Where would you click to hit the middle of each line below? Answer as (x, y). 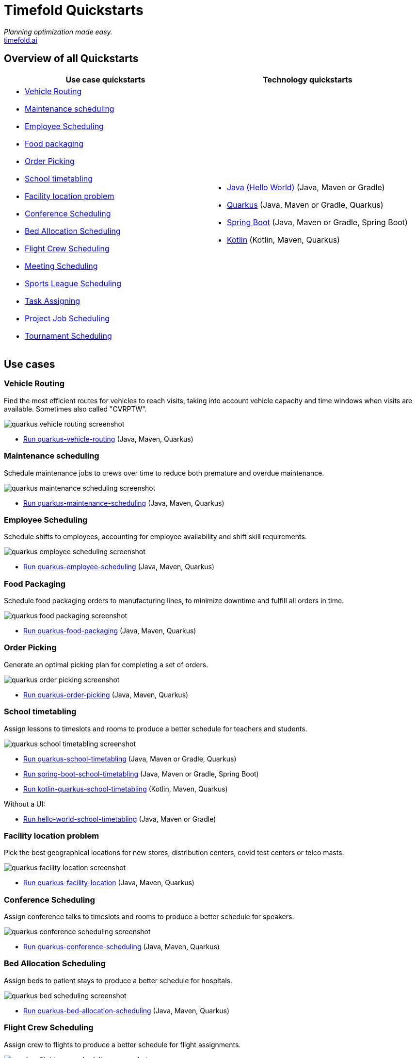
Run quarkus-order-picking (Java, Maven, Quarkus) (106, 694)
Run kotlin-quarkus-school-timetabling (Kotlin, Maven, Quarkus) (126, 789)
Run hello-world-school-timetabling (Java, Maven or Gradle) (120, 819)
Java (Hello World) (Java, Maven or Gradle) (306, 187)
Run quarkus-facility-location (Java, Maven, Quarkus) (109, 883)
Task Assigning (53, 301)
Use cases (30, 364)
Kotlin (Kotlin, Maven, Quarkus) (283, 240)
